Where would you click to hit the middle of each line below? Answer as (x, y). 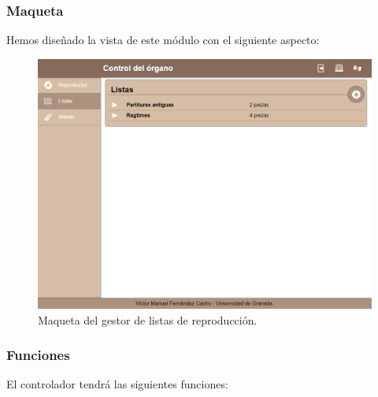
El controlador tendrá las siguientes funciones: (117, 384)
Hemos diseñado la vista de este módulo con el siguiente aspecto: (163, 40)
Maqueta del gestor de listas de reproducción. (148, 319)
